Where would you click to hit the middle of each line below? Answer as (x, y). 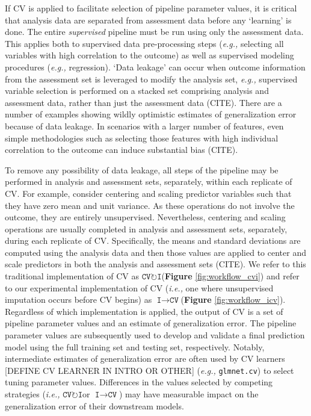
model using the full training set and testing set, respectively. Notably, (135, 346)
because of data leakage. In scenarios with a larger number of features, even (144, 126)
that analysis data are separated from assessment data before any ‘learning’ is (148, 20)
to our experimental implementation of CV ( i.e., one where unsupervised (139, 287)
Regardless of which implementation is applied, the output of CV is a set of (144, 311)
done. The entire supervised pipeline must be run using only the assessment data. (154, 32)
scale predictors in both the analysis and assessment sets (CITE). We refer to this (155, 264)
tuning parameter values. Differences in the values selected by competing (139, 382)
